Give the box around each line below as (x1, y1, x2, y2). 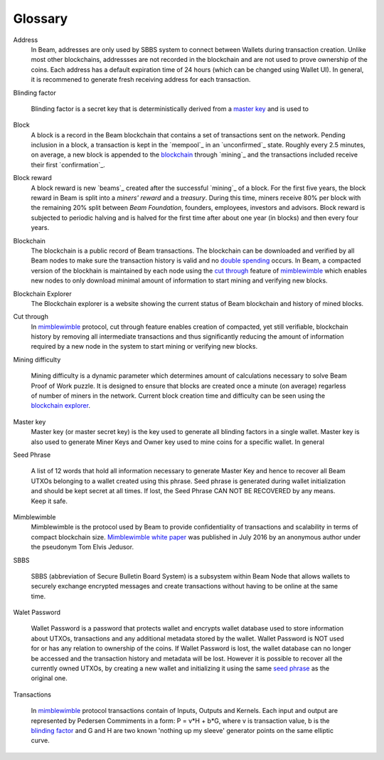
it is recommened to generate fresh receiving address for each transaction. (31, 75, 251, 84)
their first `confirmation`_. (31, 160, 106, 169)
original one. (31, 674, 68, 682)
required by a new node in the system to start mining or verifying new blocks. (31, 342, 258, 351)
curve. (31, 737, 50, 745)
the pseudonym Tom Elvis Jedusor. (31, 543, 134, 551)
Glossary (13, 11, 68, 26)
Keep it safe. (31, 497, 68, 505)
